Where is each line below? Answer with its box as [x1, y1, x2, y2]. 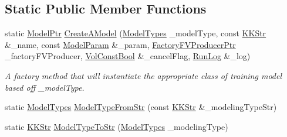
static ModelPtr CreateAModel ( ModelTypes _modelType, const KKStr [5, 27, 266, 39]
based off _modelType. [5, 81, 85, 93]
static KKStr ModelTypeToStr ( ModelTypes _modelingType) [5, 120, 228, 132]
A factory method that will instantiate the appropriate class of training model [5, 69, 282, 81]
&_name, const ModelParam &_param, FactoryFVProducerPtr [5, 38, 236, 50]
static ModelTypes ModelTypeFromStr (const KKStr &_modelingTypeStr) [5, 101, 277, 113]
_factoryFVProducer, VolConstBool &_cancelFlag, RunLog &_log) [5, 50, 251, 62]
